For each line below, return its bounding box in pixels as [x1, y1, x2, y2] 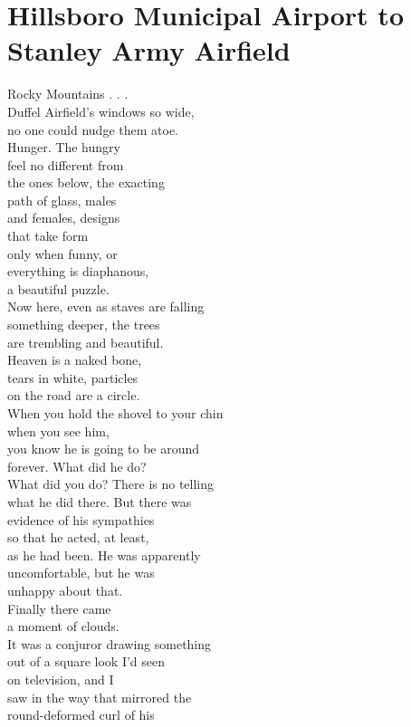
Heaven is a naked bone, [7, 350, 142, 369]
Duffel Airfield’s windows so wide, [7, 101, 195, 120]
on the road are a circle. [7, 386, 140, 405]
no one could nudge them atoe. [7, 120, 178, 139]
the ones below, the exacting [7, 173, 165, 192]
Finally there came [7, 598, 111, 617]
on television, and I [7, 669, 114, 688]
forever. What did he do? [7, 456, 147, 475]
